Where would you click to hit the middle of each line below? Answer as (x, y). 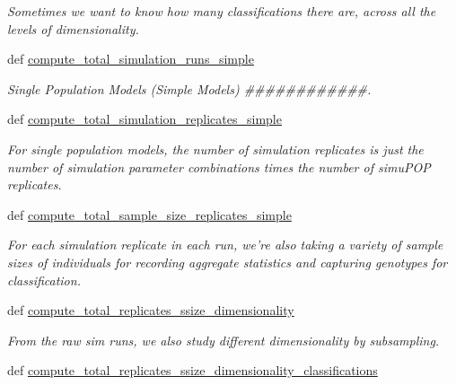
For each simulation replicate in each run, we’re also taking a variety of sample (225, 245)
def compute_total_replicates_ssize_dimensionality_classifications (193, 370)
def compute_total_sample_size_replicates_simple (149, 214)
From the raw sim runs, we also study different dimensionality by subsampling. (224, 340)
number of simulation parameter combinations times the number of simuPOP (219, 166)
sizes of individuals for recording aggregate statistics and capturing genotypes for (228, 262)
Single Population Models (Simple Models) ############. (189, 88)
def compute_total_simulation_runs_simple (131, 59)
